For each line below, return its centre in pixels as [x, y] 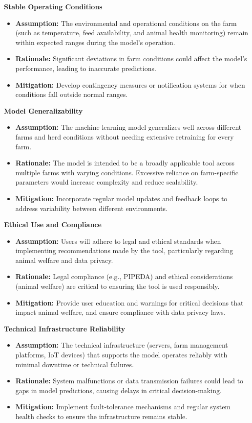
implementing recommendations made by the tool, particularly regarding [124, 250]
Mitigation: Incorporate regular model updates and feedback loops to [121, 198]
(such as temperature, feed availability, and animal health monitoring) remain [132, 33]
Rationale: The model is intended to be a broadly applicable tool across [125, 163]
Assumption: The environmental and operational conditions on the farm [126, 23]
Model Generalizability [43, 110]
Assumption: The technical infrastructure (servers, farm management [122, 345]
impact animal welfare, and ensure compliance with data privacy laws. [120, 312]
